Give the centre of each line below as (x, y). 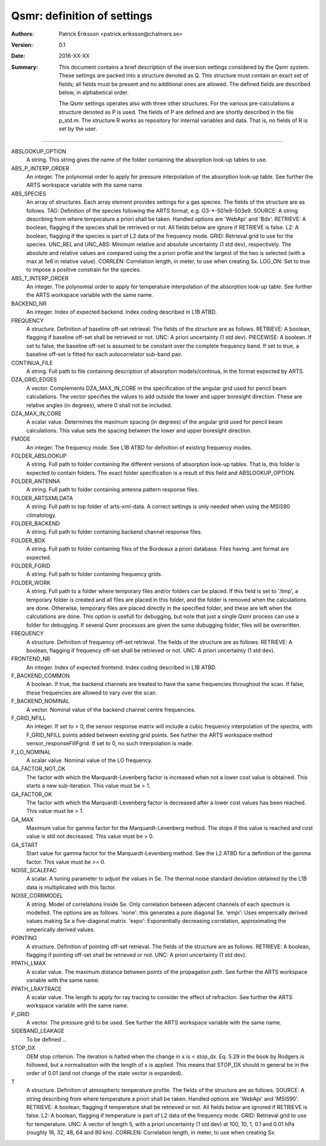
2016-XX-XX (74, 56)
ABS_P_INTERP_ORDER (40, 168)
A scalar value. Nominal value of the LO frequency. (89, 760)
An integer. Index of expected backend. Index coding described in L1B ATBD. (122, 312)
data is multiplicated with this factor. (71, 887)
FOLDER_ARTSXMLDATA (42, 498)
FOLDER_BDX (28, 540)
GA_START (25, 845)
